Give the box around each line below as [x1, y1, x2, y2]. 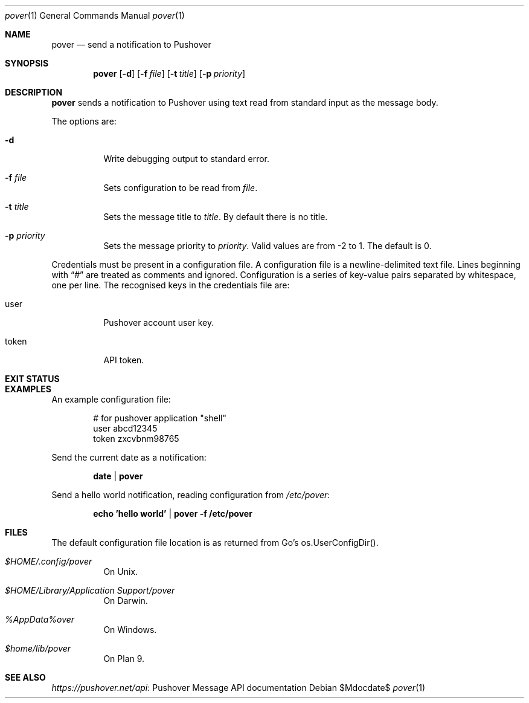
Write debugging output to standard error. [103, 154, 270, 164]
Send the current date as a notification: [51, 452, 207, 462]
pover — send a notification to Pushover [51, 39, 211, 50]
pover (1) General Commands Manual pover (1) [5, 10, 185, 21]
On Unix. [103, 566, 138, 577]
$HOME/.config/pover [5, 556, 92, 566]
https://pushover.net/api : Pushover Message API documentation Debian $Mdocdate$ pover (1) [51, 682, 426, 693]
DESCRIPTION [5, 87, 63, 97]
